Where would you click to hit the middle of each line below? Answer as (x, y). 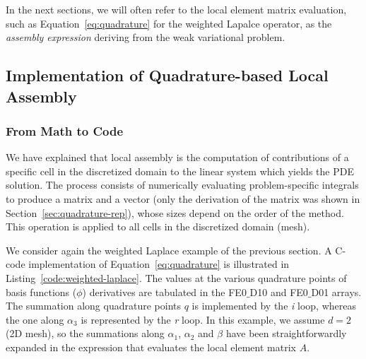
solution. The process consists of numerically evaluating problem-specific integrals (182, 185)
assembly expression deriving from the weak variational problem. (146, 37)
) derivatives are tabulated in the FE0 (164, 292)
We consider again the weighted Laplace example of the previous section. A (169, 250)
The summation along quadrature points (93, 306)
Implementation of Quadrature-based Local (167, 75)
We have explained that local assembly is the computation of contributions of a (177, 157)
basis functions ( (41, 292)
